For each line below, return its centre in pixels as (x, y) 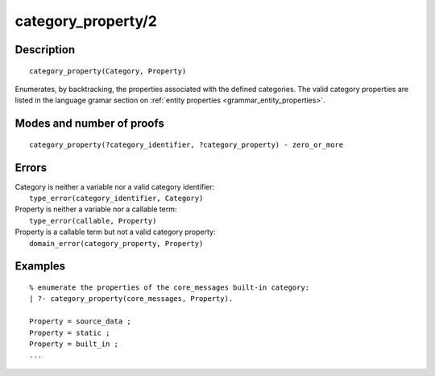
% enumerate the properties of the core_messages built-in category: (170, 288)
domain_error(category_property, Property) (116, 243)
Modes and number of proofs (89, 124)
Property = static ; (70, 332)
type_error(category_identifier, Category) (116, 198)
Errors (31, 167)
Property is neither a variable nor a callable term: (96, 209)
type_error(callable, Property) (93, 221)
